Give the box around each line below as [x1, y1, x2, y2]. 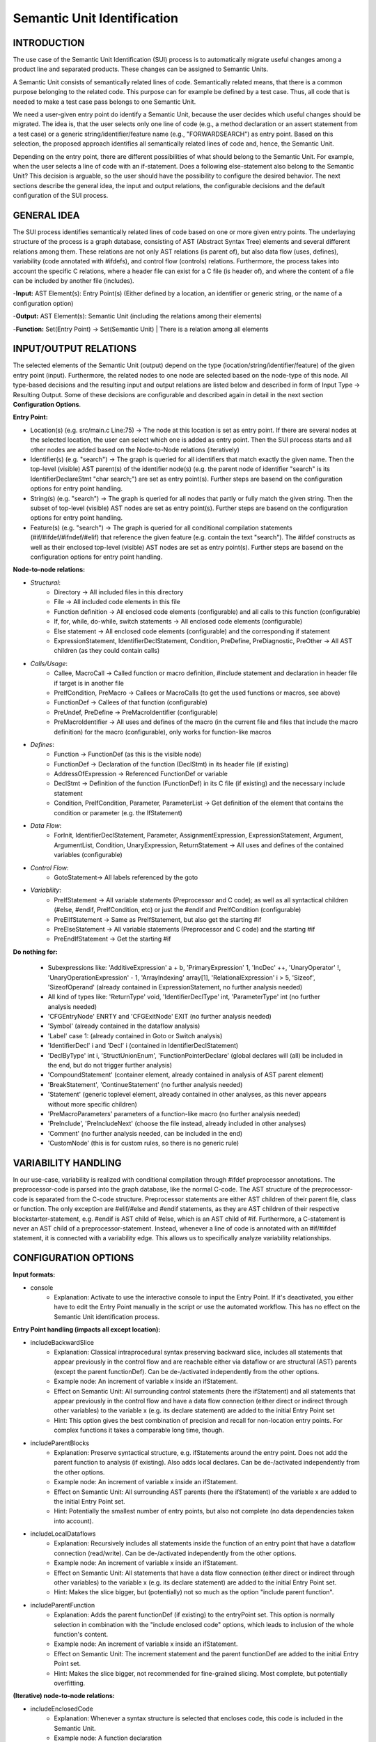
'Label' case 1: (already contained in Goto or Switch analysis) [47, 1031, 223, 1040]
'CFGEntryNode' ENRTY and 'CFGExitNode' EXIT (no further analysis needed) [47, 1012, 272, 1021]
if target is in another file [54, 679, 125, 687]
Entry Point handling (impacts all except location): [13, 1325, 161, 1334]
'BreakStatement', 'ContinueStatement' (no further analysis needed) [47, 1080, 243, 1088]
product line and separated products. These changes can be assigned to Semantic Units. [13, 65, 269, 73]
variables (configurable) [54, 851, 123, 859]
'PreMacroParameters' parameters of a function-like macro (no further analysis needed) [47, 1109, 301, 1118]
